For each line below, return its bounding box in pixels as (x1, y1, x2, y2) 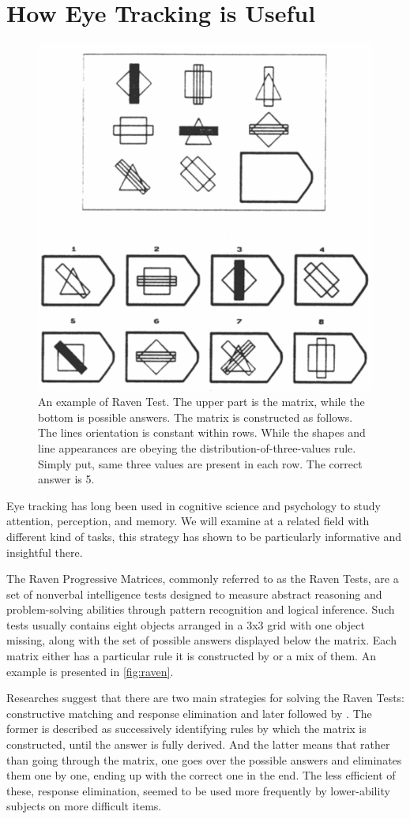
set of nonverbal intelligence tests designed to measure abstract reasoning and (6, 585, 382, 602)
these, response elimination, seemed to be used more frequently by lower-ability (6, 782, 390, 798)
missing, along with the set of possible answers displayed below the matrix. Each (6, 632, 397, 648)
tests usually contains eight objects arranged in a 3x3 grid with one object (6, 616, 365, 633)
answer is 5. (38, 471, 95, 487)
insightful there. (6, 543, 83, 560)
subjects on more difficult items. (6, 798, 162, 814)
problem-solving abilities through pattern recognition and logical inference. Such (6, 601, 395, 618)
